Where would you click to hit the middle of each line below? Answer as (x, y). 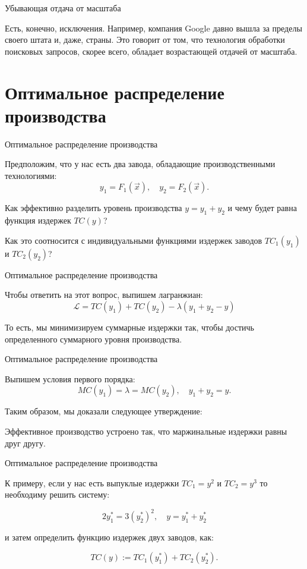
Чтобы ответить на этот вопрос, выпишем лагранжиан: (104, 295)
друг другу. (25, 443)
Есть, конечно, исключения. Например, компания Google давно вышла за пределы (153, 28)
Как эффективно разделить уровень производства (94, 208)
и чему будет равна (262, 208)
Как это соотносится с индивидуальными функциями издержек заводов (134, 240)
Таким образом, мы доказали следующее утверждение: (104, 411)
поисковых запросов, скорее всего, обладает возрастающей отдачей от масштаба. (151, 51)
